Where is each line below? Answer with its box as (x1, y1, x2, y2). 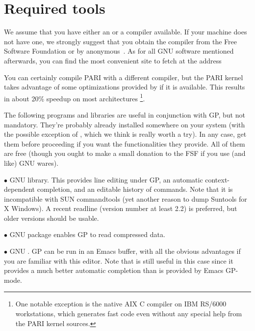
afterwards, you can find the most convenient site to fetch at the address (4, 55, 222, 65)
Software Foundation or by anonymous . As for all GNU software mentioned (4, 46, 234, 56)
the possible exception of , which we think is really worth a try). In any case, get (4, 129, 247, 139)
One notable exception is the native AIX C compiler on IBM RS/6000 (15, 299, 227, 309)
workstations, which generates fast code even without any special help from (15, 308, 242, 319)
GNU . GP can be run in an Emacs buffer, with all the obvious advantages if (9, 246, 241, 256)
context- (205, 174, 230, 184)
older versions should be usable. (4, 212, 99, 223)
